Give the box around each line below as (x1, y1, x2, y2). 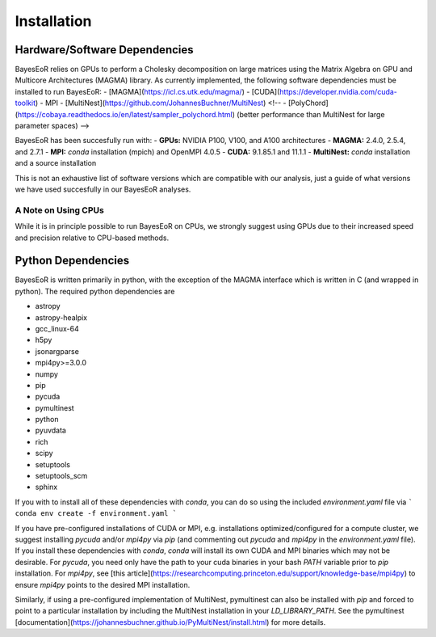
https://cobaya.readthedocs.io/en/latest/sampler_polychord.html (17, 109, 233, 119)
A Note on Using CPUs (15, 205, 104, 216)
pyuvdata (35, 425, 66, 436)
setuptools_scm (35, 471, 88, 481)
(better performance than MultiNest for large (237, 109, 385, 119)
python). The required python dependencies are (15, 286, 175, 296)
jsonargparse (35, 346, 80, 356)
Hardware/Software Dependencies (15, 43, 194, 57)
